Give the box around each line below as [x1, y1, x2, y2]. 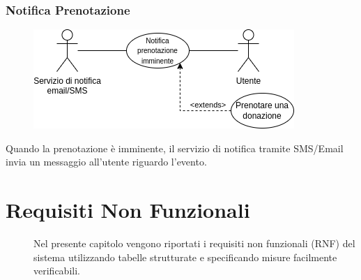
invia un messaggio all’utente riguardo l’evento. [6, 154, 207, 169]
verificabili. [33, 263, 80, 278]
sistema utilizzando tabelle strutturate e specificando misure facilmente [33, 249, 337, 264]
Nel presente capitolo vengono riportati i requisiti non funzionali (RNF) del [33, 236, 355, 251]
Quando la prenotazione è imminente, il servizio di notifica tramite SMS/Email [6, 140, 344, 155]
